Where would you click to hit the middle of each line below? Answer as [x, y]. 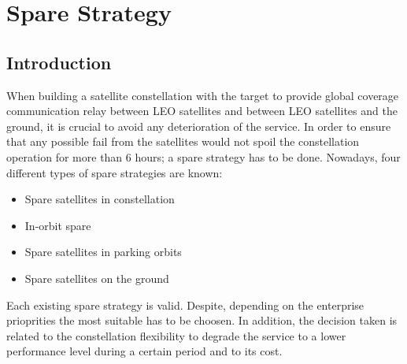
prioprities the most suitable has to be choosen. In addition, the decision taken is [202, 320]
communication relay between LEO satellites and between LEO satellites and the [202, 111]
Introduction [59, 62]
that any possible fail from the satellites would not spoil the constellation [183, 141]
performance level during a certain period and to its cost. [144, 351]
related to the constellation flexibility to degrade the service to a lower [176, 335]
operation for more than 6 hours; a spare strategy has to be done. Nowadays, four [203, 156]
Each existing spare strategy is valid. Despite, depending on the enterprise [185, 305]
